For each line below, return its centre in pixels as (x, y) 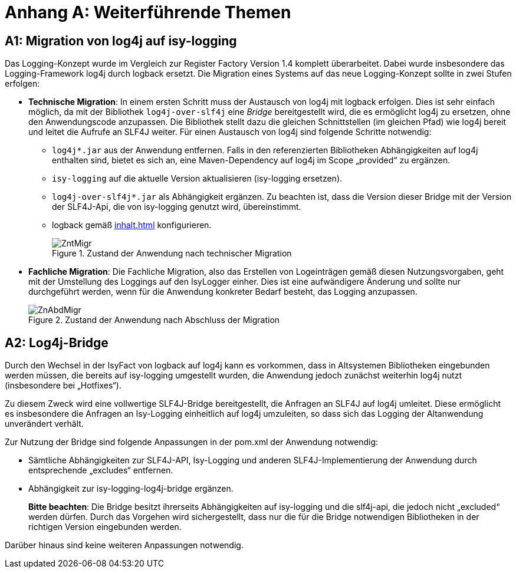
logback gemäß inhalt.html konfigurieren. (132, 225)
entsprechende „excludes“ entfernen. (101, 470)
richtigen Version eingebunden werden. (105, 527)
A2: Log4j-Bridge (57, 343)
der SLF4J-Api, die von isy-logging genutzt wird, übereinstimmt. (177, 207)
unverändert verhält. (44, 424)
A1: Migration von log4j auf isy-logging (121, 41)
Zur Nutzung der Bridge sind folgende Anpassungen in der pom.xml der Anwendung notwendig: (192, 442)
